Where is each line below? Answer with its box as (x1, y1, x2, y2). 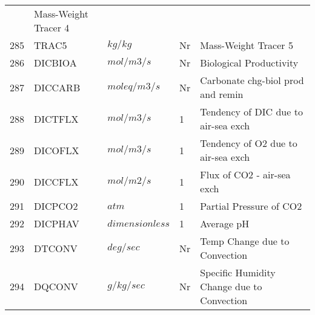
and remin (200, 87, 244, 101)
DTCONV (34, 241, 78, 255)
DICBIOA (34, 56, 77, 70)
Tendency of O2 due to (200, 136, 297, 150)
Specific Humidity (200, 265, 276, 279)
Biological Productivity (200, 56, 299, 70)
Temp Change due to (200, 234, 290, 248)
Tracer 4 (34, 21, 70, 34)
